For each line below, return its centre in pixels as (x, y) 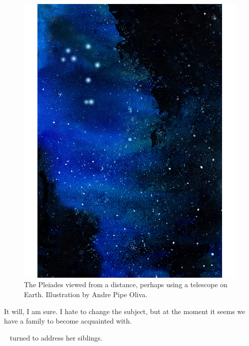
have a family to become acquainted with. (68, 321)
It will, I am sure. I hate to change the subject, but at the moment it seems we (125, 311)
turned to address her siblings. (56, 337)
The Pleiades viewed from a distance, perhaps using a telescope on (126, 284)
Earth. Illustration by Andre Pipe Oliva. (86, 294)
